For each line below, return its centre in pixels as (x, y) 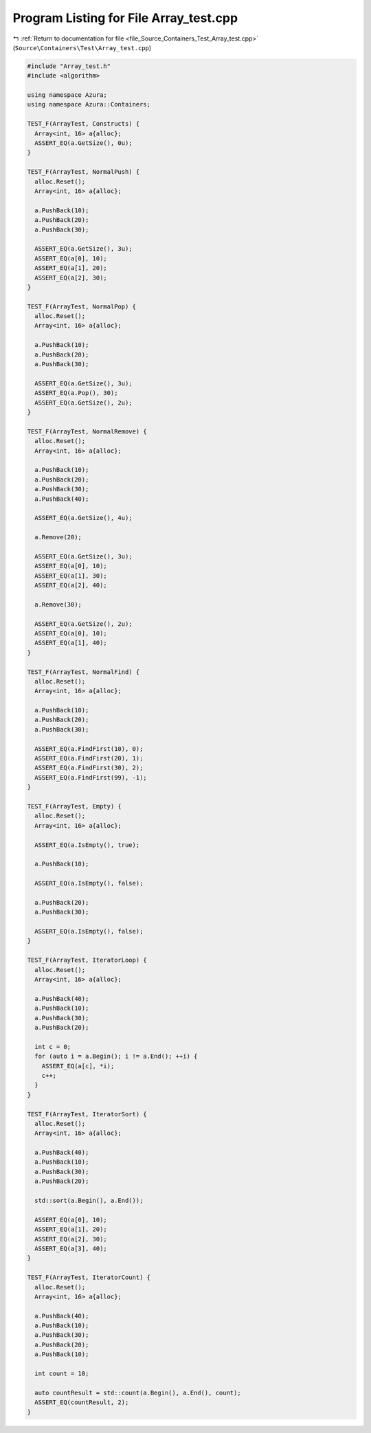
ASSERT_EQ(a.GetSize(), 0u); (84, 143)
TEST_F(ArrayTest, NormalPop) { (82, 306)
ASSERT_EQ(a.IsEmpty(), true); (87, 845)
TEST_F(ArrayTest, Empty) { (74, 806)
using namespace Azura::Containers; (89, 104)
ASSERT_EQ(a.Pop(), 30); (76, 393)
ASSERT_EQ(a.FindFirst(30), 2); (89, 768)
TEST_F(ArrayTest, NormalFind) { (83, 672)
